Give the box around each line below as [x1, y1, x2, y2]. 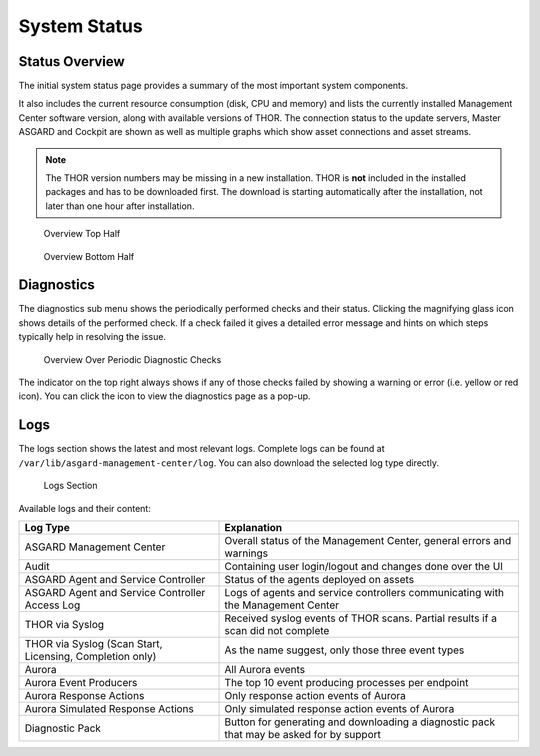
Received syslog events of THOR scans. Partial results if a [224, 611, 497, 625]
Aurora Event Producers [24, 675, 138, 689]
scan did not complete [224, 623, 330, 637]
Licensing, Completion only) [24, 649, 157, 663]
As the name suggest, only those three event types [224, 643, 465, 657]
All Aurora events [224, 662, 305, 676]
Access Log [24, 598, 81, 612]
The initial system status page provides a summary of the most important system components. [18, 80, 409, 92]
